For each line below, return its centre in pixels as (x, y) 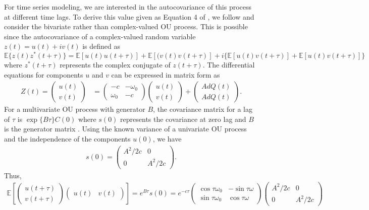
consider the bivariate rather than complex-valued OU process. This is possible (126, 26)
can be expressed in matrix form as (166, 74)
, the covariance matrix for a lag (203, 109)
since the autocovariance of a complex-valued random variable (100, 36)
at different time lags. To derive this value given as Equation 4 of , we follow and (129, 16)
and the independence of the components (67, 139)
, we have (167, 139)
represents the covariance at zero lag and (183, 119)
